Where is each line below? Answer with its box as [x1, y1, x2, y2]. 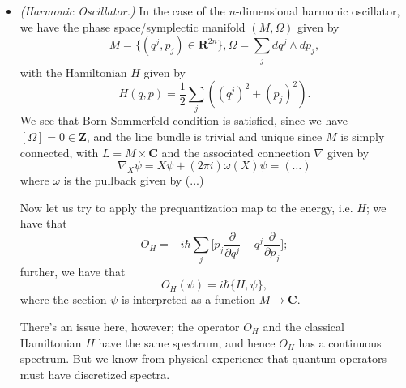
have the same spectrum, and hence [98, 334, 276, 351]
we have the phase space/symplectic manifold [19, 18, 246, 35]
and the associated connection [161, 143, 310, 160]
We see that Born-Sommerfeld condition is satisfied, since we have [19, 112, 348, 129]
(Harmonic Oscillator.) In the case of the [19, 2, 225, 19]
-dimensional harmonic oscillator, [235, 2, 400, 19]
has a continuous [298, 334, 382, 351]
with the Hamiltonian [19, 63, 127, 80]
